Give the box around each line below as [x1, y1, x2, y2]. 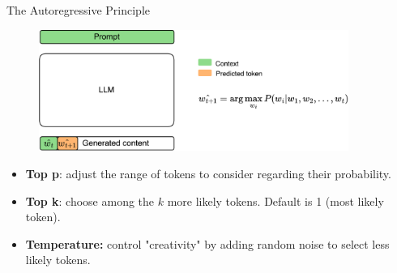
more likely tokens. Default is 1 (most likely [167, 192, 384, 209]
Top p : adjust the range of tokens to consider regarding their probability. [25, 164, 391, 181]
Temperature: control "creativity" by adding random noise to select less [25, 235, 390, 252]
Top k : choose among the [25, 192, 155, 209]
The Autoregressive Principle [6, 2, 151, 18]
